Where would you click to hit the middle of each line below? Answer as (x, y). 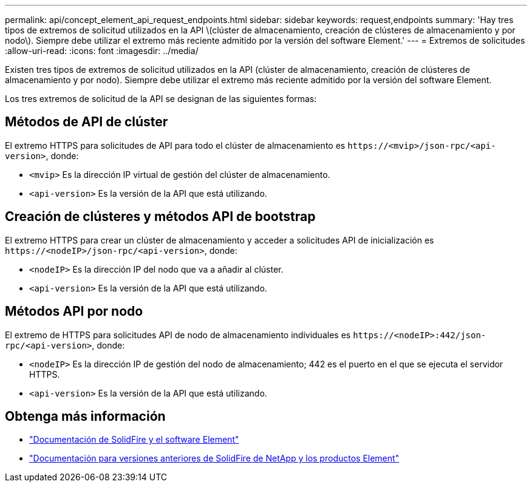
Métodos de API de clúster (87, 122)
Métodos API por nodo (74, 312)
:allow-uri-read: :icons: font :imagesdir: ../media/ (102, 51)
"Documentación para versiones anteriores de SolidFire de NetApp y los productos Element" (214, 458)
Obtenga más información (85, 416)
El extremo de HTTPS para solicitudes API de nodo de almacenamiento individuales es (178, 335)
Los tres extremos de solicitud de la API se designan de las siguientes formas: (161, 99)
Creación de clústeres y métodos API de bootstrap (160, 217)
